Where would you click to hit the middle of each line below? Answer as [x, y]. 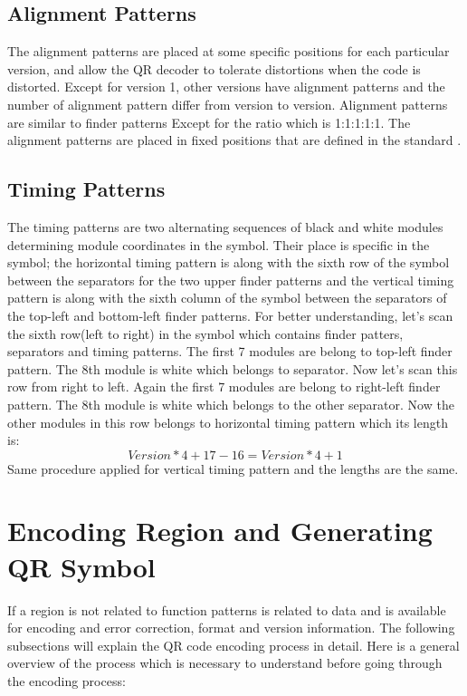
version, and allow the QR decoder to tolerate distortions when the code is [214, 68]
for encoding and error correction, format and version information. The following [231, 628]
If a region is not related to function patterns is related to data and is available [227, 609]
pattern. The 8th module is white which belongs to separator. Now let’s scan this [233, 368]
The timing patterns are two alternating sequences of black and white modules [225, 226]
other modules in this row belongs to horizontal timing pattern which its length [228, 422]
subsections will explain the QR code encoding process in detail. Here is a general [233, 645]
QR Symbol [81, 566]
